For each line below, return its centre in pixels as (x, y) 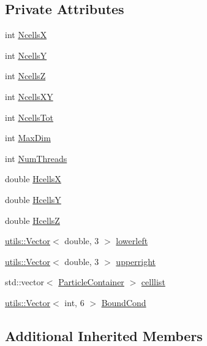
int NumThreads (36, 158)
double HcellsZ (32, 220)
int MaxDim (28, 138)
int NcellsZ (25, 76)
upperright (136, 261)
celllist (153, 282)
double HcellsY (33, 199)
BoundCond (124, 302)
